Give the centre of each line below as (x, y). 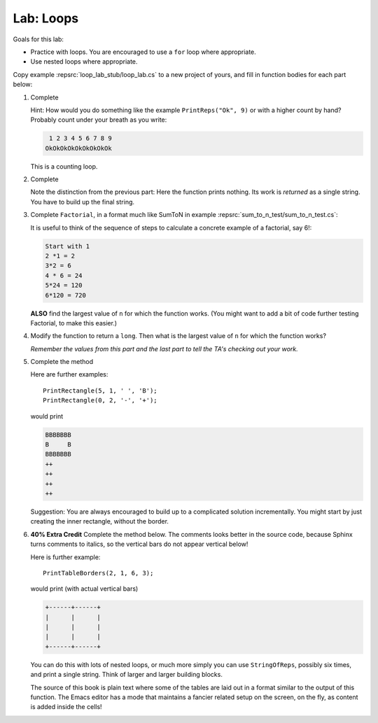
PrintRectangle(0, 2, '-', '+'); (100, 400)
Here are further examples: (69, 374)
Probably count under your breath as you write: (99, 120)
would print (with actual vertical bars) (84, 589)
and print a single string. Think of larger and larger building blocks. (127, 675)
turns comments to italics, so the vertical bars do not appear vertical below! (139, 544)
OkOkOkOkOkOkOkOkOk (78, 148)
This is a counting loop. (64, 166)
